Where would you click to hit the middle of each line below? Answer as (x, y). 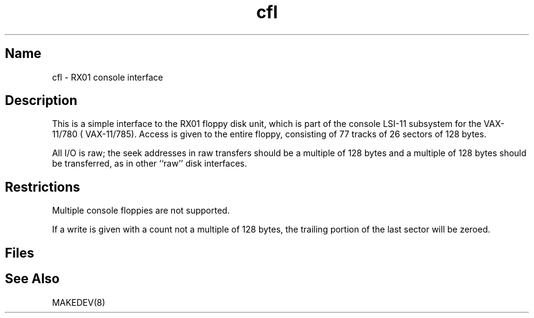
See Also (32, 279)
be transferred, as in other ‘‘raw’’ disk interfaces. (150, 164)
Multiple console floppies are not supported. (141, 211)
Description (41, 101)
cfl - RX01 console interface (108, 77)
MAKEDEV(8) (79, 302)
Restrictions (43, 187)
